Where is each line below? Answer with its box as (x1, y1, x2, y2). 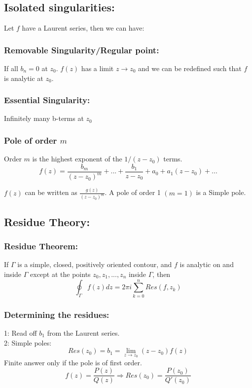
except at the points (30, 269, 91, 279)
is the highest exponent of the (32, 154, 122, 164)
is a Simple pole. (196, 187, 246, 197)
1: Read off (4, 327, 37, 338)
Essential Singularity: (4, 94, 90, 106)
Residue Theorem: (4, 240, 78, 252)
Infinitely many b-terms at (4, 113, 84, 123)
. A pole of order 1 (105, 187, 161, 197)
